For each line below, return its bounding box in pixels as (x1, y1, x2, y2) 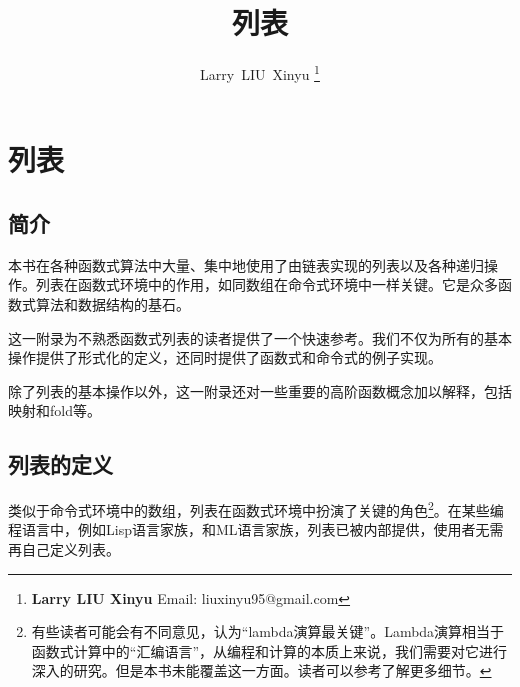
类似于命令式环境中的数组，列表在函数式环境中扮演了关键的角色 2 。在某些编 (8, 497, 504, 520)
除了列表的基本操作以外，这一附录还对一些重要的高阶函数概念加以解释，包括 (8, 380, 512, 401)
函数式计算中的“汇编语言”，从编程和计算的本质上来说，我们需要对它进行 (31, 640, 508, 661)
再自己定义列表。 (8, 538, 120, 559)
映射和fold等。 (8, 400, 101, 421)
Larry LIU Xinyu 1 (200, 61, 320, 84)
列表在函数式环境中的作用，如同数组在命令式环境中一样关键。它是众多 (35, 274, 498, 295)
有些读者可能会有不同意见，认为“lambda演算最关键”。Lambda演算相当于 (31, 621, 505, 642)
